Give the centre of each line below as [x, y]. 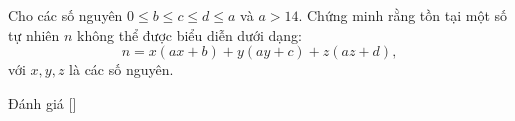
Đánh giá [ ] [42, 102]
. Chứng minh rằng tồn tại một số [403, 15]
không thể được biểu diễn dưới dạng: [189, 34]
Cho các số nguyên [65, 15]
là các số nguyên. [121, 69]
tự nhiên [34, 34]
